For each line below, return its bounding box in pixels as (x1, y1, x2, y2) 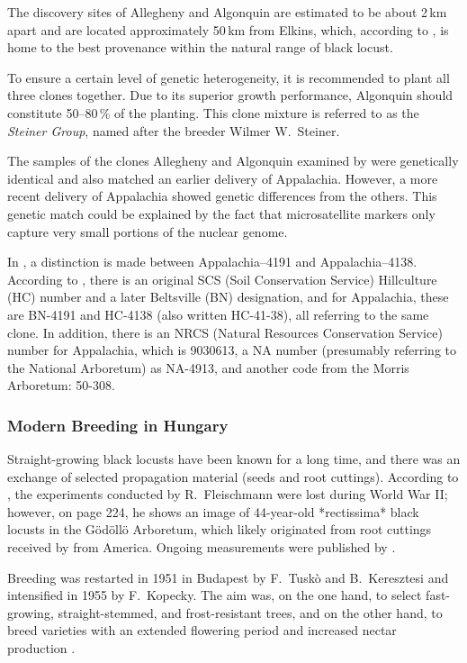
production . (7, 639, 76, 658)
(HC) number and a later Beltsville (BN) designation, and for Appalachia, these (7, 287, 449, 306)
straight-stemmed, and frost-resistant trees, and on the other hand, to (58, 603, 443, 622)
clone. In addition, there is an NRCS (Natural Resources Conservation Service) (7, 322, 443, 341)
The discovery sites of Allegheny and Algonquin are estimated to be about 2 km (7, 3, 447, 21)
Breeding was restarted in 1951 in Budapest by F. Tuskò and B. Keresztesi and (7, 568, 449, 586)
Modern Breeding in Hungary (7, 413, 229, 436)
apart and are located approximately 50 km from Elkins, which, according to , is (7, 20, 449, 39)
